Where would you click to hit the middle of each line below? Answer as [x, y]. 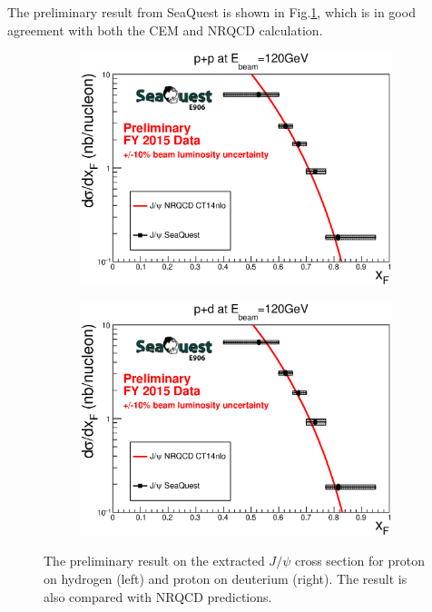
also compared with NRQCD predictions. [158, 596]
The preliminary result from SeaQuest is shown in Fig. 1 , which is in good [211, 12]
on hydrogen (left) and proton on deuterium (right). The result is [226, 578]
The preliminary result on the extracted [154, 561]
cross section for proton [359, 561]
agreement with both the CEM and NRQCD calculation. [165, 30]
